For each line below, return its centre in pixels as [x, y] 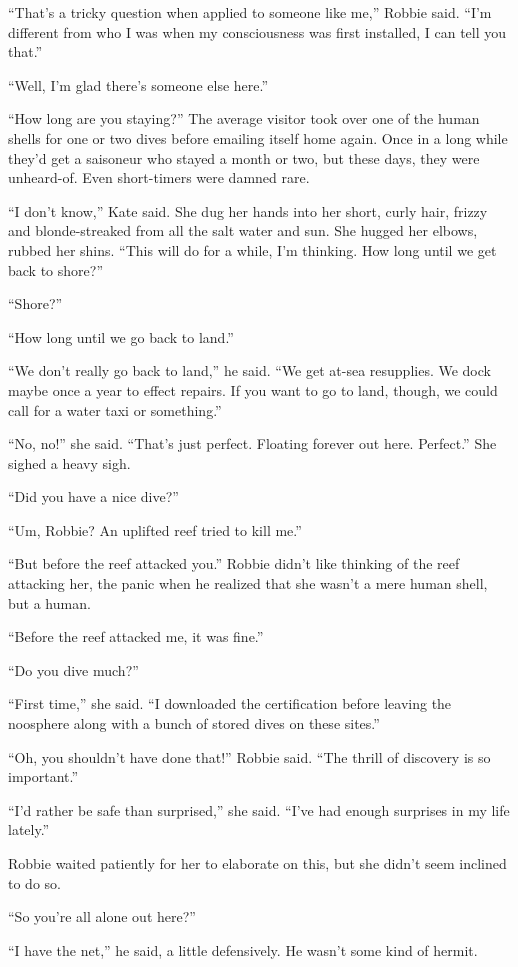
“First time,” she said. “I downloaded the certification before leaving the [230, 703]
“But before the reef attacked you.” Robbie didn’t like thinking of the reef [234, 563]
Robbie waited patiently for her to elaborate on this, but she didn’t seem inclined [257, 863]
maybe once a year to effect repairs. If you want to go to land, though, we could [253, 389]
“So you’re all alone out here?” [102, 916]
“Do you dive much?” [73, 669]
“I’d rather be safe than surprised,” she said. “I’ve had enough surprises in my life [259, 809]
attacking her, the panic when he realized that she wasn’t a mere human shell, [248, 583]
